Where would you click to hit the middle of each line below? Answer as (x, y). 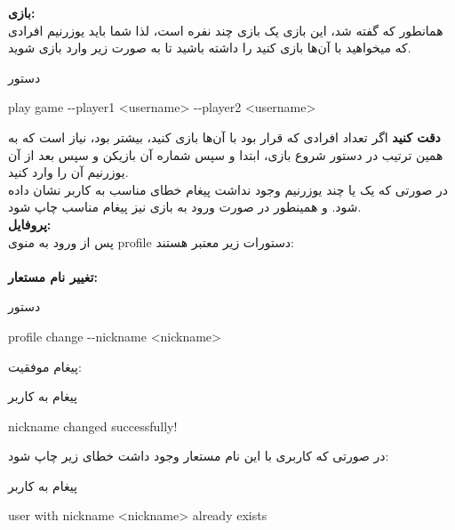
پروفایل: (30, 224)
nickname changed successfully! (93, 426)
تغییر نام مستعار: (53, 276)
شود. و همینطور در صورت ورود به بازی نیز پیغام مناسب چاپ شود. (185, 207)
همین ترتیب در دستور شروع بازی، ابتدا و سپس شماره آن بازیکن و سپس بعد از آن (226, 154)
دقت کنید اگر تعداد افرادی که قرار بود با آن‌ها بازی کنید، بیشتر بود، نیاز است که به (224, 137)
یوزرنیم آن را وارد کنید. (68, 172)
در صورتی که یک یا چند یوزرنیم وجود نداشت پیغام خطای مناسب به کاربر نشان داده (228, 189)
